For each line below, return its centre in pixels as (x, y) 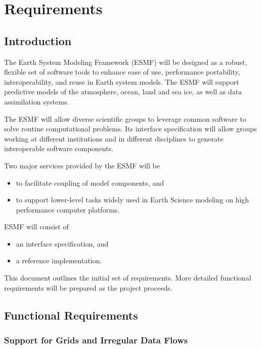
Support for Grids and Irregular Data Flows (96, 340)
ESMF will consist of (36, 226)
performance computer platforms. (68, 209)
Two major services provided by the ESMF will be (82, 165)
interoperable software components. (59, 148)
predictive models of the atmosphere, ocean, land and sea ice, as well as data (123, 92)
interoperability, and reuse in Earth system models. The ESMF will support (122, 81)
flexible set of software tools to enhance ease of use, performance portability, (122, 72)
